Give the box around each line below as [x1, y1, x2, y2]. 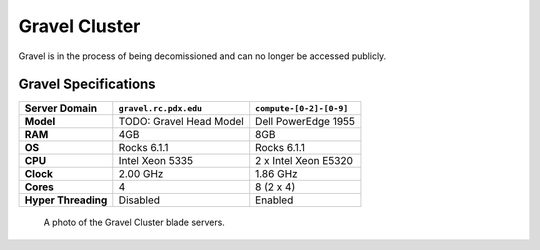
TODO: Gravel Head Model [118, 115, 244, 129]
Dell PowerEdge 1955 [255, 115, 355, 129]
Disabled [118, 193, 160, 207]
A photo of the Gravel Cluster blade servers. [43, 216, 225, 229]
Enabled [255, 193, 294, 207]
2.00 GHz [118, 167, 164, 181]
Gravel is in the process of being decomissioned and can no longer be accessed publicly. [18, 50, 387, 62]
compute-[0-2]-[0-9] [255, 103, 349, 114]
